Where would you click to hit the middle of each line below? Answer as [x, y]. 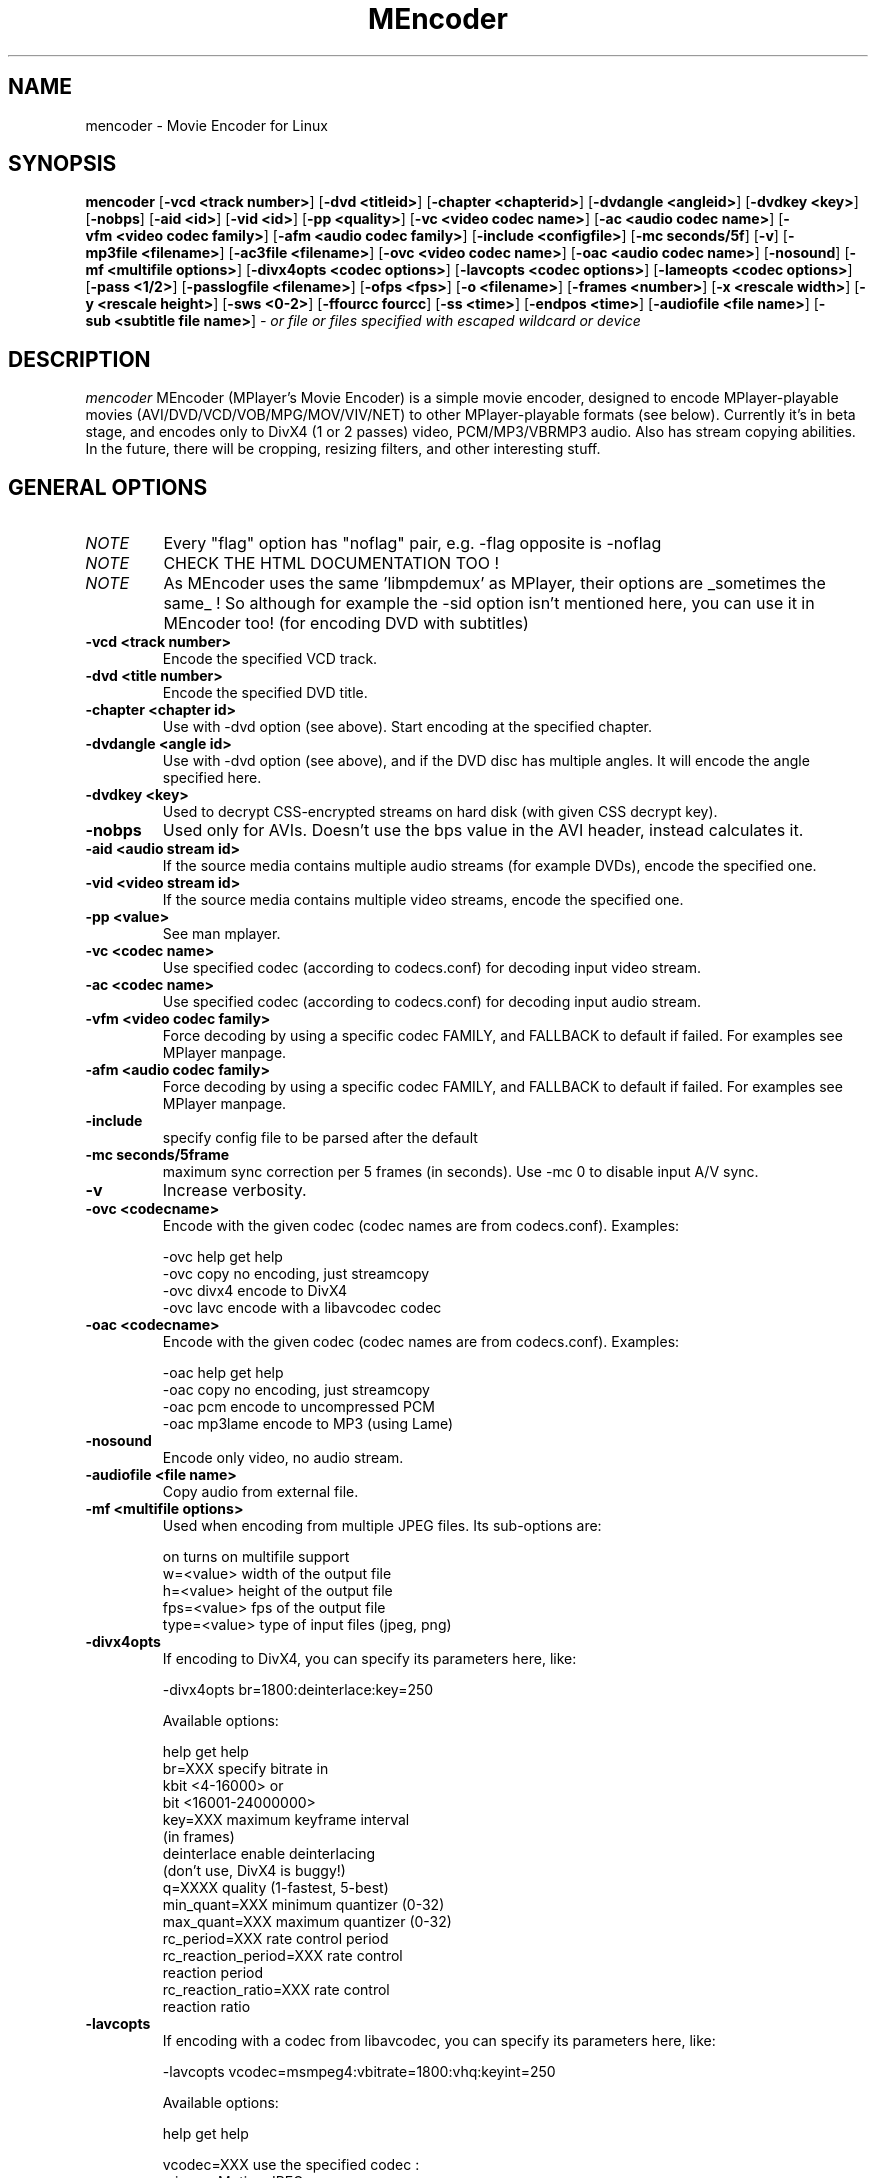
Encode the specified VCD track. [270, 659]
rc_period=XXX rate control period [275, 1939]
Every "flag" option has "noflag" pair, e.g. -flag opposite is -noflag [412, 543]
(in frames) [198, 1837]
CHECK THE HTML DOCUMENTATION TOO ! [331, 563]
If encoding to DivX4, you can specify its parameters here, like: [369, 1659]
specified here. [212, 778]
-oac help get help [223, 1373]
